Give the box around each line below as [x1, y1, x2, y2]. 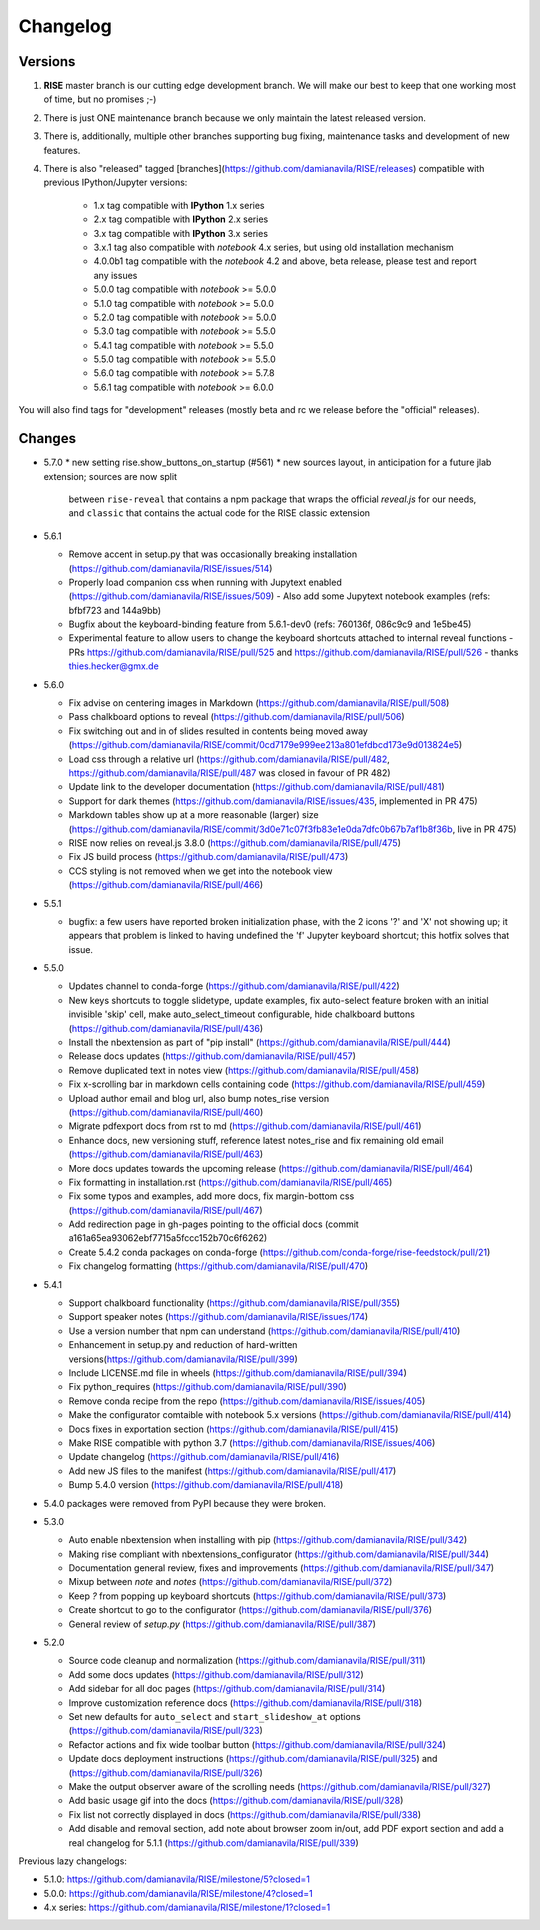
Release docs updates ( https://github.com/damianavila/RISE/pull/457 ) [68, 1050, 357, 1062]
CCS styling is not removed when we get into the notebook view [68, 865, 333, 877]
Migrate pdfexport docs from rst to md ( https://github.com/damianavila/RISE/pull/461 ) [68, 1120, 422, 1132]
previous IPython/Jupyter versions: [43, 176, 188, 189]
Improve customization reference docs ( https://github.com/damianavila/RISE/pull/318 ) [68, 1696, 423, 1709]
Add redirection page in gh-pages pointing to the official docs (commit [68, 1218, 359, 1230]
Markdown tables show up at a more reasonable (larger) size [68, 809, 319, 821]
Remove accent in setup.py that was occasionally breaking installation [68, 548, 358, 560]
